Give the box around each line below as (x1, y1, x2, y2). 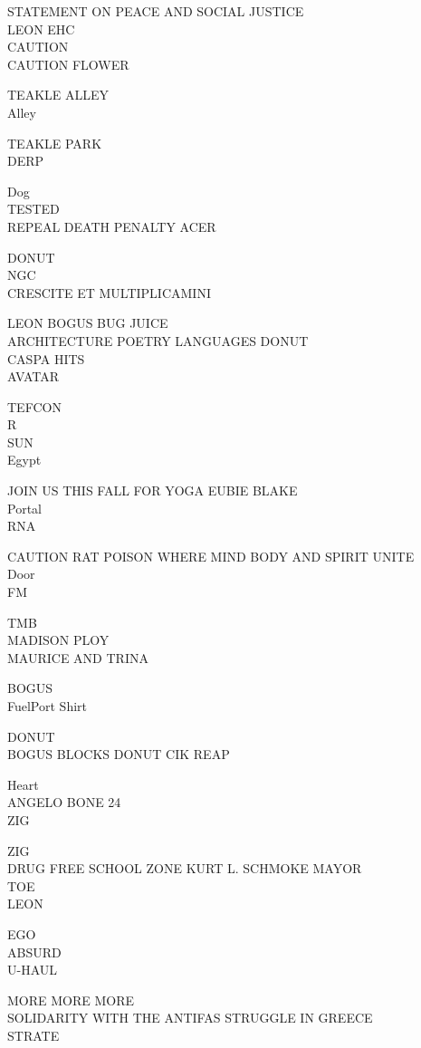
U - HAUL (7, 960, 58, 979)
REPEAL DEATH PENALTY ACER (7, 216, 216, 236)
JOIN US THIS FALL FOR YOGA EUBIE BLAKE (7, 481, 298, 500)
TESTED (7, 199, 60, 218)
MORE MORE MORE (7, 990, 135, 1009)
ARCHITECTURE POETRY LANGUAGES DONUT (7, 331, 309, 350)
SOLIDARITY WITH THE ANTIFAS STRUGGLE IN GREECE (7, 1008, 373, 1027)
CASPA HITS (7, 349, 85, 368)
